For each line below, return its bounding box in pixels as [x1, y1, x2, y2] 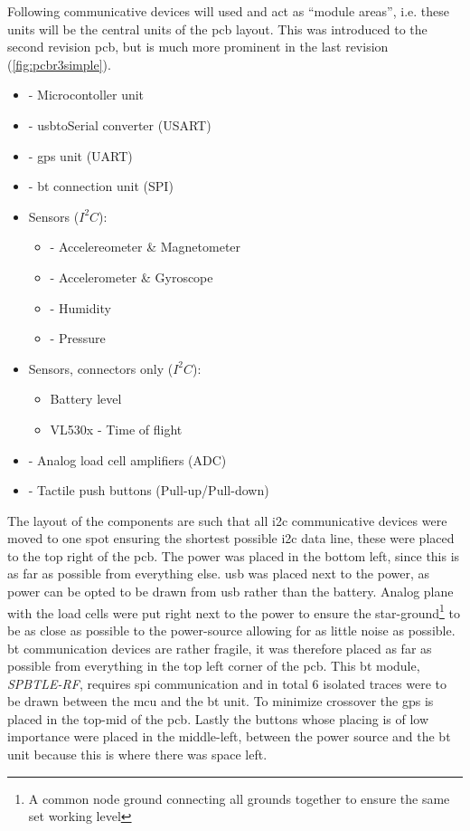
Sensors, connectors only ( [28, 358, 174, 377]
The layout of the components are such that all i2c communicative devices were [7, 511, 447, 530]
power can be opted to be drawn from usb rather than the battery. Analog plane [7, 582, 454, 601]
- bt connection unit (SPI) [28, 177, 174, 196]
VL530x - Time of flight [50, 419, 183, 438]
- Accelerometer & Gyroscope [50, 267, 213, 286]
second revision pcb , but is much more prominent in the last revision [7, 37, 389, 56]
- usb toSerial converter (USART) [28, 115, 211, 134]
